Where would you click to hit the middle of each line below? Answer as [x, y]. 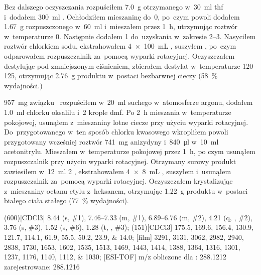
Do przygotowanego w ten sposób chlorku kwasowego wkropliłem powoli [116, 132]
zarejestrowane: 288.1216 [42, 266]
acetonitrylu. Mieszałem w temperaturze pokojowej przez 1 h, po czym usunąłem [130, 151]
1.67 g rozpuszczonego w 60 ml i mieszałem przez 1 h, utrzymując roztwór [121, 26]
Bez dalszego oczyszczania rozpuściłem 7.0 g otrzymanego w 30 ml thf [114, 7]
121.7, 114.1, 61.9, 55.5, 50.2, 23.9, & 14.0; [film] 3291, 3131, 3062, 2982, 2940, [124, 237]
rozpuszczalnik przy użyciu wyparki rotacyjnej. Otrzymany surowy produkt [120, 161]
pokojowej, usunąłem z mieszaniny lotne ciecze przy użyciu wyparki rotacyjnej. [126, 122]
